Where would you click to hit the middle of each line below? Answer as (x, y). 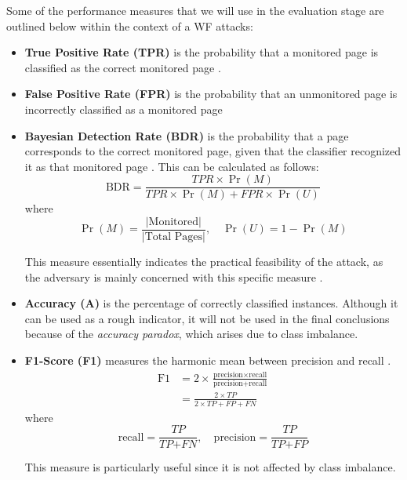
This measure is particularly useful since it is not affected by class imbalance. (210, 467)
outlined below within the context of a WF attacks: (130, 25)
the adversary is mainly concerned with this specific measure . (174, 276)
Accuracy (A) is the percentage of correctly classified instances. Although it (211, 303)
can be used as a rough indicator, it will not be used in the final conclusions (207, 318)
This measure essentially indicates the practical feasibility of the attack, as (204, 262)
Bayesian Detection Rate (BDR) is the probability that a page (187, 135)
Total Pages (173, 237)
